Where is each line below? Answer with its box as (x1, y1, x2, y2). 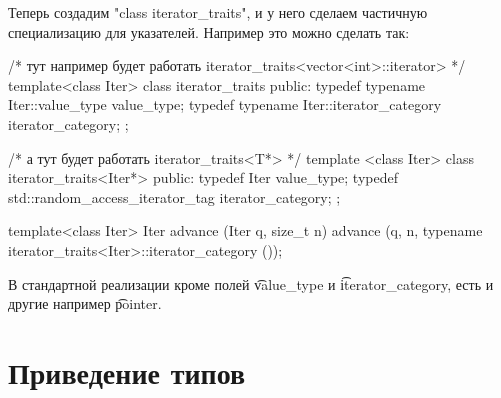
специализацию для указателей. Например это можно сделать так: (8, 21, 410, 42)
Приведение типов (8, 351, 246, 392)
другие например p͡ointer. (8, 293, 162, 314)
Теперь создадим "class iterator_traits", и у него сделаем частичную (8, 2, 428, 22)
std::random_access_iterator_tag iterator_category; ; (8, 186, 341, 207)
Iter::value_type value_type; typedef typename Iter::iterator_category (8, 94, 442, 115)
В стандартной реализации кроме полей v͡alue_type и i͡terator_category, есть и (8, 273, 494, 294)
